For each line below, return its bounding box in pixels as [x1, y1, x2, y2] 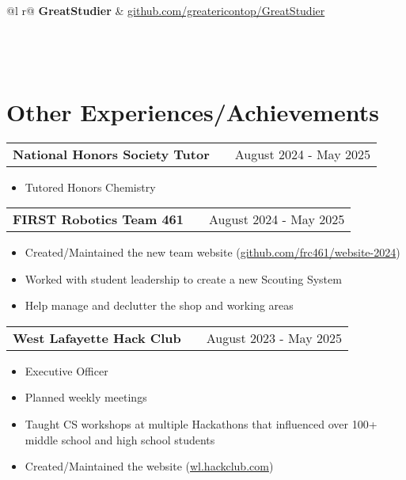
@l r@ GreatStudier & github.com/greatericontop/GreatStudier [6, 2, 325, 18]
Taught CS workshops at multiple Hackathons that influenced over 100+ [25, 416, 378, 432]
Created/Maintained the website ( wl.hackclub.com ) [25, 458, 274, 474]
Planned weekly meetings [25, 389, 147, 406]
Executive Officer [25, 362, 108, 379]
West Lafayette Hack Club [13, 328, 181, 347]
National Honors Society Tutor [13, 144, 210, 163]
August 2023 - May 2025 [206, 328, 342, 347]
